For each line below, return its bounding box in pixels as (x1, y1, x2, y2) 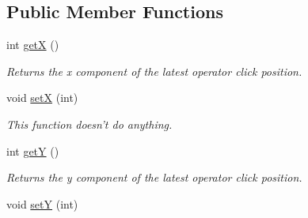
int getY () (6, 142, 59, 159)
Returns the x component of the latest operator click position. (6, 62, 302, 79)
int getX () (6, 36, 59, 53)
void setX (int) (6, 89, 78, 106)
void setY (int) (6, 195, 78, 212)
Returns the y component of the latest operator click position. (6, 169, 302, 186)
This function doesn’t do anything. (6, 115, 173, 132)
